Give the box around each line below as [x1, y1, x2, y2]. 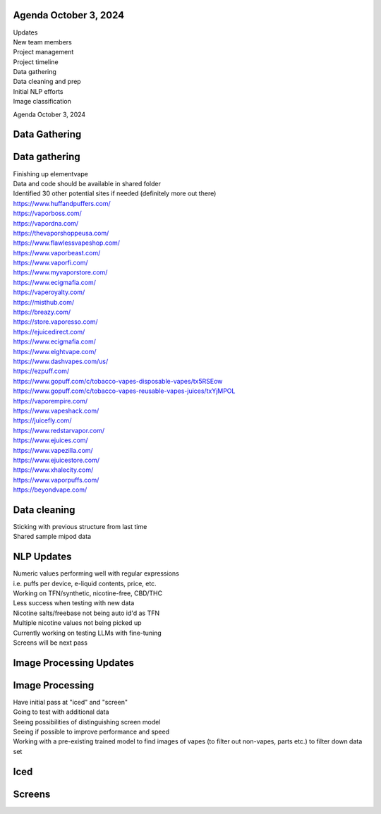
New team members [13, 37, 72, 46]
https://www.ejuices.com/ [13, 436, 88, 444]
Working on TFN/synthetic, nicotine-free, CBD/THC [13, 589, 162, 597]
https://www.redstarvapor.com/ [13, 426, 105, 435]
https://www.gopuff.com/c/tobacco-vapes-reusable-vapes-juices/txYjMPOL [13, 387, 236, 395]
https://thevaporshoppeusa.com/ [13, 229, 109, 237]
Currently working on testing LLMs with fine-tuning [13, 628, 162, 637]
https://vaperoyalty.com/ [13, 288, 85, 296]
